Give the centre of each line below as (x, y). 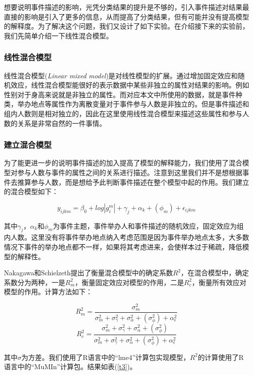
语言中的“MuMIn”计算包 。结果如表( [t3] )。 (70, 366)
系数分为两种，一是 (35, 282)
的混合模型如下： (31, 191)
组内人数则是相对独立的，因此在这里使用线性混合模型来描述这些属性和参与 (123, 113)
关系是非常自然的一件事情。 (62, 123)
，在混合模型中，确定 (215, 273)
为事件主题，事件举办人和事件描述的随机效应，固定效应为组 (148, 225)
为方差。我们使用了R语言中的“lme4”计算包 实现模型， (106, 357)
